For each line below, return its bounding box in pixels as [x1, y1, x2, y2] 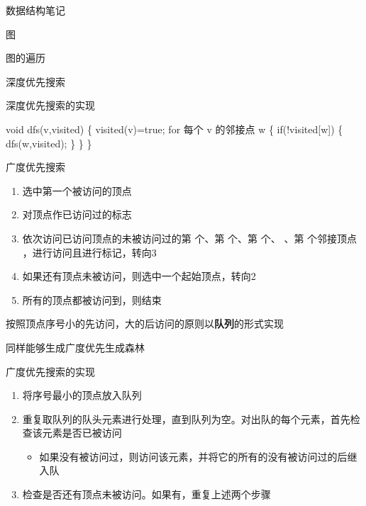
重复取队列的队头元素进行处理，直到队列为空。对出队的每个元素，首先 [22, 411, 350, 426]
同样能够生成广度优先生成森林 [6, 339, 145, 354]
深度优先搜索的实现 [6, 98, 95, 113]
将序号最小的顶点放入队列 [22, 388, 142, 403]
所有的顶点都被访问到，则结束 [22, 292, 162, 307]
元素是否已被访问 [42, 425, 122, 440]
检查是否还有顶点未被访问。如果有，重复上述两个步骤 [22, 487, 271, 502]
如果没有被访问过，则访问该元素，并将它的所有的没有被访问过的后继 [39, 449, 357, 463]
